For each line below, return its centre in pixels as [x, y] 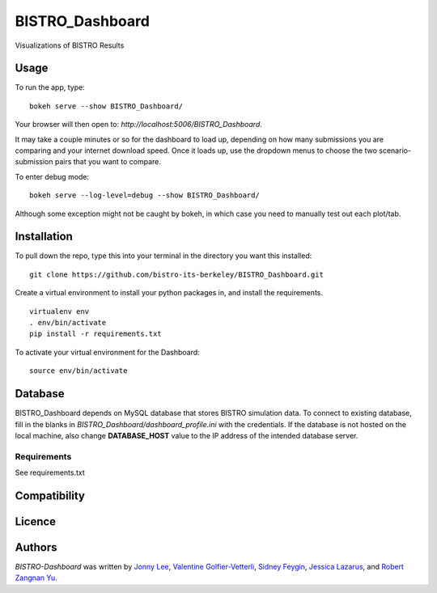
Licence [36, 521]
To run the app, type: [50, 87]
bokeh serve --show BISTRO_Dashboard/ [106, 106]
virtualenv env [59, 311]
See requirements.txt [50, 472]
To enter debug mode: [52, 176]
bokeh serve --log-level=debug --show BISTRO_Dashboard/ [145, 195]
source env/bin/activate [78, 371]
